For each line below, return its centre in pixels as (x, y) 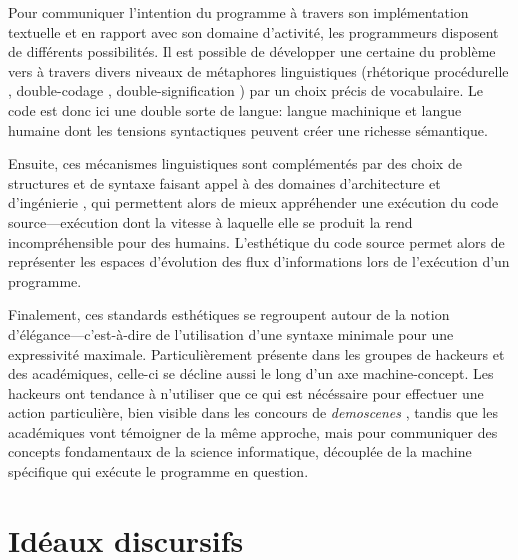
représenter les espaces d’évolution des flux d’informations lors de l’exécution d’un (259, 261)
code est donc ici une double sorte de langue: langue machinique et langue (235, 109)
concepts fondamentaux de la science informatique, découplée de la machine (240, 451)
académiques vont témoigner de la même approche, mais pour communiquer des (253, 431)
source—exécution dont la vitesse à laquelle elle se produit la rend (210, 221)
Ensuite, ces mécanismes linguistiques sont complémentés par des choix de (235, 163)
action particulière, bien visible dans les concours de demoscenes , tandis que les (253, 412)
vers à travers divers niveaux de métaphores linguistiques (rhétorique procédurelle (258, 70)
